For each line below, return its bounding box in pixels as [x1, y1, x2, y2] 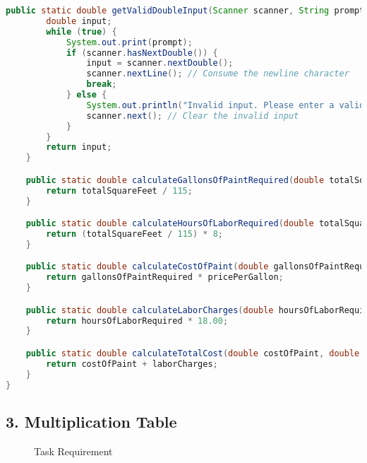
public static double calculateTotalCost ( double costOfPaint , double [25, 348, 360, 358]
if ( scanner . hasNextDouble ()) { [66, 47, 218, 58]
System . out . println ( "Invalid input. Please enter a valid [86, 100, 365, 110]
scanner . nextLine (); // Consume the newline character [86, 69, 349, 79]
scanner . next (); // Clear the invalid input [86, 110, 299, 121]
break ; [86, 79, 117, 90]
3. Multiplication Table [6, 410, 177, 432]
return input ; [46, 142, 112, 153]
